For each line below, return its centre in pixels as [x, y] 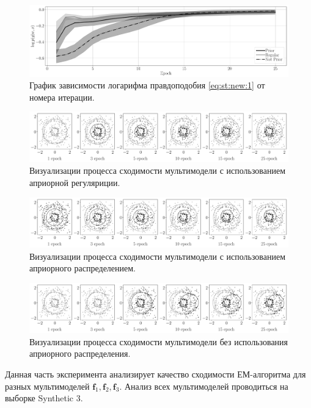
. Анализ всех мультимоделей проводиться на [204, 386]
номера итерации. [62, 97]
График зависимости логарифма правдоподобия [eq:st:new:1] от [147, 85]
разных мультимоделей [47, 386]
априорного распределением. [82, 268]
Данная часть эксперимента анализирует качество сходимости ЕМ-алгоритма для [155, 374]
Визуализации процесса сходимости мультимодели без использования [159, 341]
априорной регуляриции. [75, 183]
